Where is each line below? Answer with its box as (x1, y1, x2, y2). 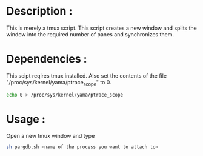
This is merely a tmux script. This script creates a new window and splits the (6, 24, 197, 32)
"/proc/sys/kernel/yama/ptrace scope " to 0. (6, 78, 111, 87)
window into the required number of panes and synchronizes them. (6, 30, 175, 38)
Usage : (6, 112, 45, 126)
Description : (6, 4, 73, 18)
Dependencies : (6, 52, 87, 66)
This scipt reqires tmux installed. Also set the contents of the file (6, 72, 167, 80)
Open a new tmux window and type (6, 132, 95, 140)
